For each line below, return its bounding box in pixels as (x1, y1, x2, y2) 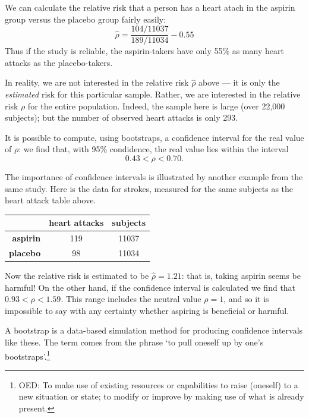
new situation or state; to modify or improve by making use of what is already (18, 390, 304, 403)
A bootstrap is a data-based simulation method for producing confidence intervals (5, 324, 303, 337)
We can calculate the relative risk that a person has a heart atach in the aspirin (5, 1, 295, 13)
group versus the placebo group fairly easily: (5, 12, 166, 25)
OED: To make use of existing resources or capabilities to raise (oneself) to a (18, 378, 298, 391)
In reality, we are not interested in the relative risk (5, 76, 189, 89)
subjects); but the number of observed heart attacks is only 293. (5, 111, 238, 124)
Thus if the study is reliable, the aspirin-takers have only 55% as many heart (5, 45, 284, 57)
